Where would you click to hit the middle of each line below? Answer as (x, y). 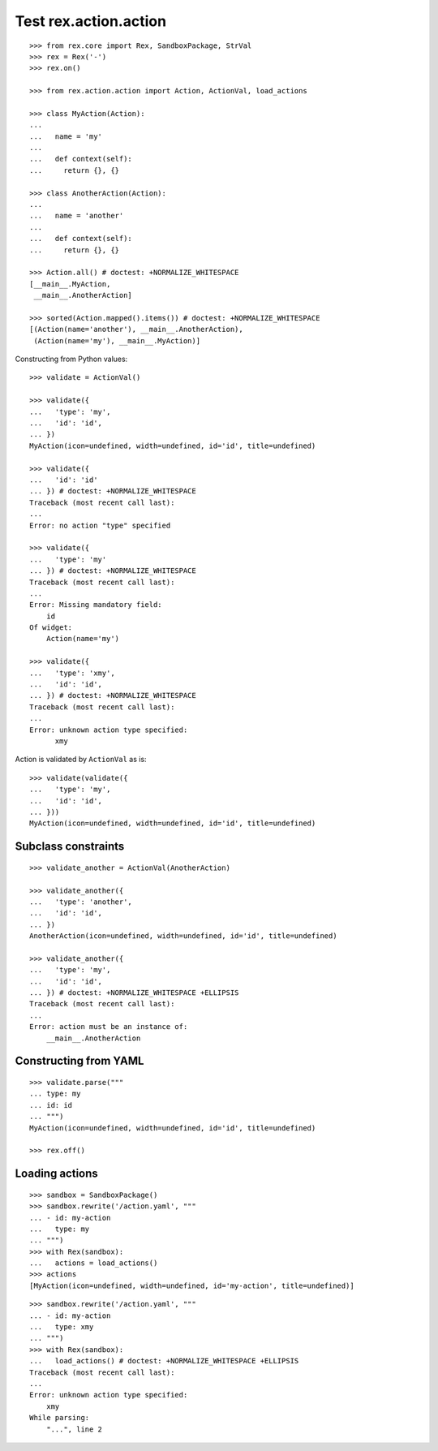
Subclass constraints (70, 847)
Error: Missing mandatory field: (96, 605)
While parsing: (60, 1418)
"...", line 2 (74, 1429)
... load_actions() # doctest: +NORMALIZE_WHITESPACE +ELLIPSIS (164, 1361)
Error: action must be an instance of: (109, 1027)
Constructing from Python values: (71, 359)
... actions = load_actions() (94, 1263)
